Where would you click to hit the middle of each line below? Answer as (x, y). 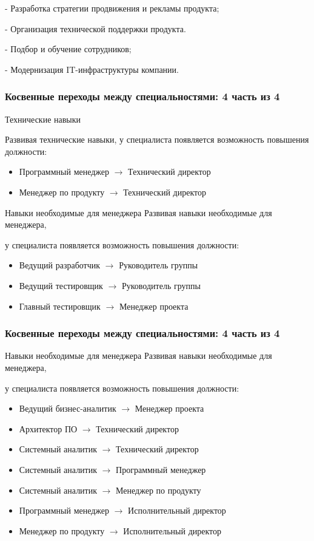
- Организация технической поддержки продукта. (95, 28)
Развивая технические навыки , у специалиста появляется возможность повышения (157, 139)
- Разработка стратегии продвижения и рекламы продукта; (112, 8)
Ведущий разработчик (60, 265)
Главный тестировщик (60, 306)
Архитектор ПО (48, 428)
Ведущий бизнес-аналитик (68, 408)
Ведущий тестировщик (61, 285)
